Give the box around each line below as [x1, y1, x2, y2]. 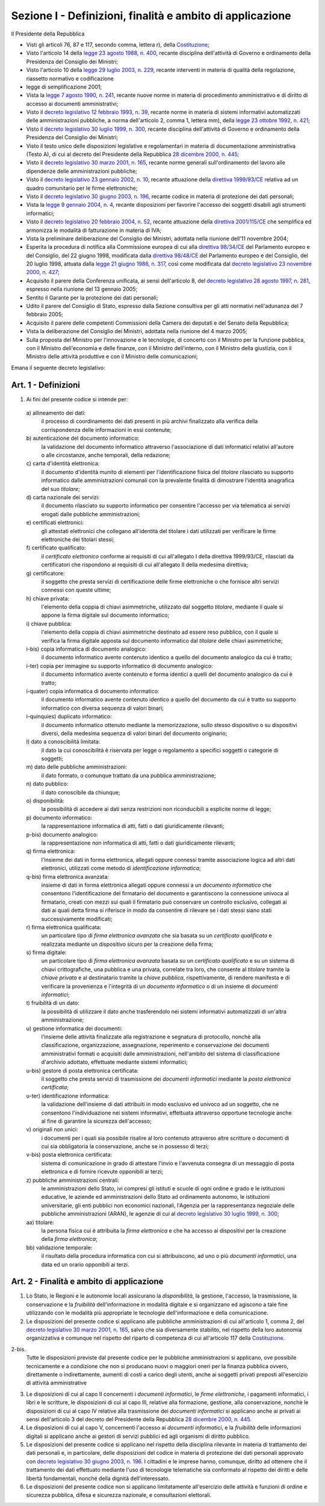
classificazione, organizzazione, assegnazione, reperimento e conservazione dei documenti [41, 1042, 270, 1049]
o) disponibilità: [26, 797, 64, 804]
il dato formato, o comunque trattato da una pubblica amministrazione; [41, 772, 216, 779]
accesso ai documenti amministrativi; [26, 100, 119, 107]
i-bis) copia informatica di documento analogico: [26, 645, 147, 653]
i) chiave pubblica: [26, 620, 72, 627]
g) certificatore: [26, 569, 65, 576]
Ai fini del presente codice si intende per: [26, 395, 128, 403]
